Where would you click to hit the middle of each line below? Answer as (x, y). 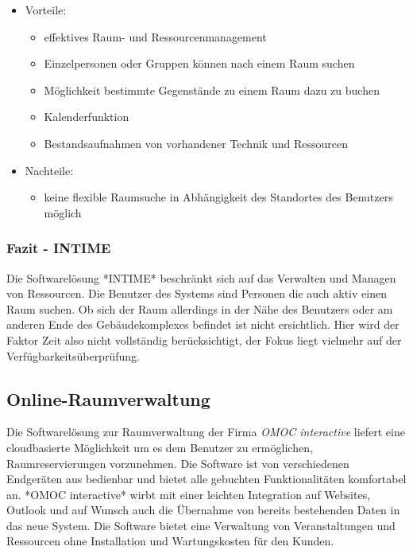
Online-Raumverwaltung (108, 398)
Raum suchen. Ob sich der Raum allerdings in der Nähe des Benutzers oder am (200, 308)
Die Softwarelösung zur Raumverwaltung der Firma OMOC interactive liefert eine (206, 432)
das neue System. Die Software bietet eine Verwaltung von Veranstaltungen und (201, 525)
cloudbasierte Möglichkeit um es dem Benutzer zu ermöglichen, (160, 447)
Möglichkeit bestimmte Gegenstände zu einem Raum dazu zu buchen (212, 90)
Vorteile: (46, 10)
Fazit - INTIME (59, 248)
